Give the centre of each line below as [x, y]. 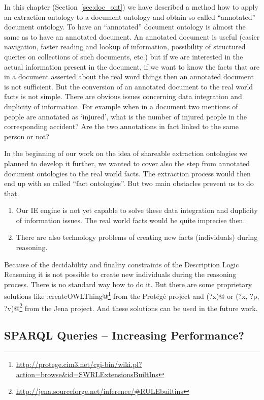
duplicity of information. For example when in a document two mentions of [121, 106]
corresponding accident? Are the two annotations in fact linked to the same [121, 126]
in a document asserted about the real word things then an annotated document [129, 76]
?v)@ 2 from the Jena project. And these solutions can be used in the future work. [131, 307]
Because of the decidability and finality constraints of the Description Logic [122, 264]
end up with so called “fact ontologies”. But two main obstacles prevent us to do [129, 183]
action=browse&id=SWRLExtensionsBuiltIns [87, 374]
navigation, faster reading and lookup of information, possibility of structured [125, 47]
